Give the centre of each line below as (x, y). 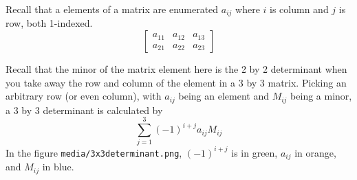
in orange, (315, 152)
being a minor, (321, 96)
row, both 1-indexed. (49, 23)
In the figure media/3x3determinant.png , (94, 152)
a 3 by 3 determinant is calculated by (84, 110)
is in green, (255, 152)
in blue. (58, 167)
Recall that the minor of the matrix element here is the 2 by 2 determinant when (176, 69)
